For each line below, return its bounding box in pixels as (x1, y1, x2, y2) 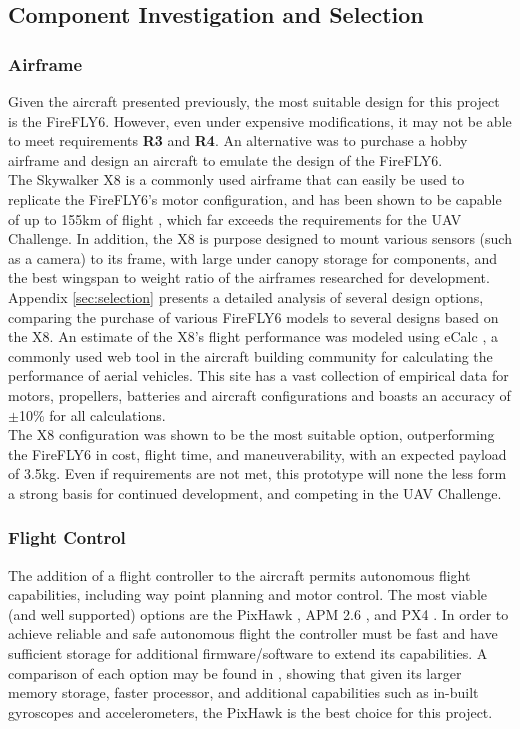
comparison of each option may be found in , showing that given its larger (8, 662, 462, 683)
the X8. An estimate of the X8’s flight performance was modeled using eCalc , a (8, 326, 498, 347)
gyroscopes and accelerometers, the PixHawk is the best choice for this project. (8, 701, 493, 722)
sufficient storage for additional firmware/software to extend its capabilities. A (8, 643, 488, 664)
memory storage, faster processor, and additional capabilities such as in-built (8, 682, 479, 703)
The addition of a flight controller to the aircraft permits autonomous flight (8, 564, 471, 585)
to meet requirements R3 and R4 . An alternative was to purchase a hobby (8, 130, 468, 151)
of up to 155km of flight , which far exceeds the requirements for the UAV (8, 208, 462, 229)
